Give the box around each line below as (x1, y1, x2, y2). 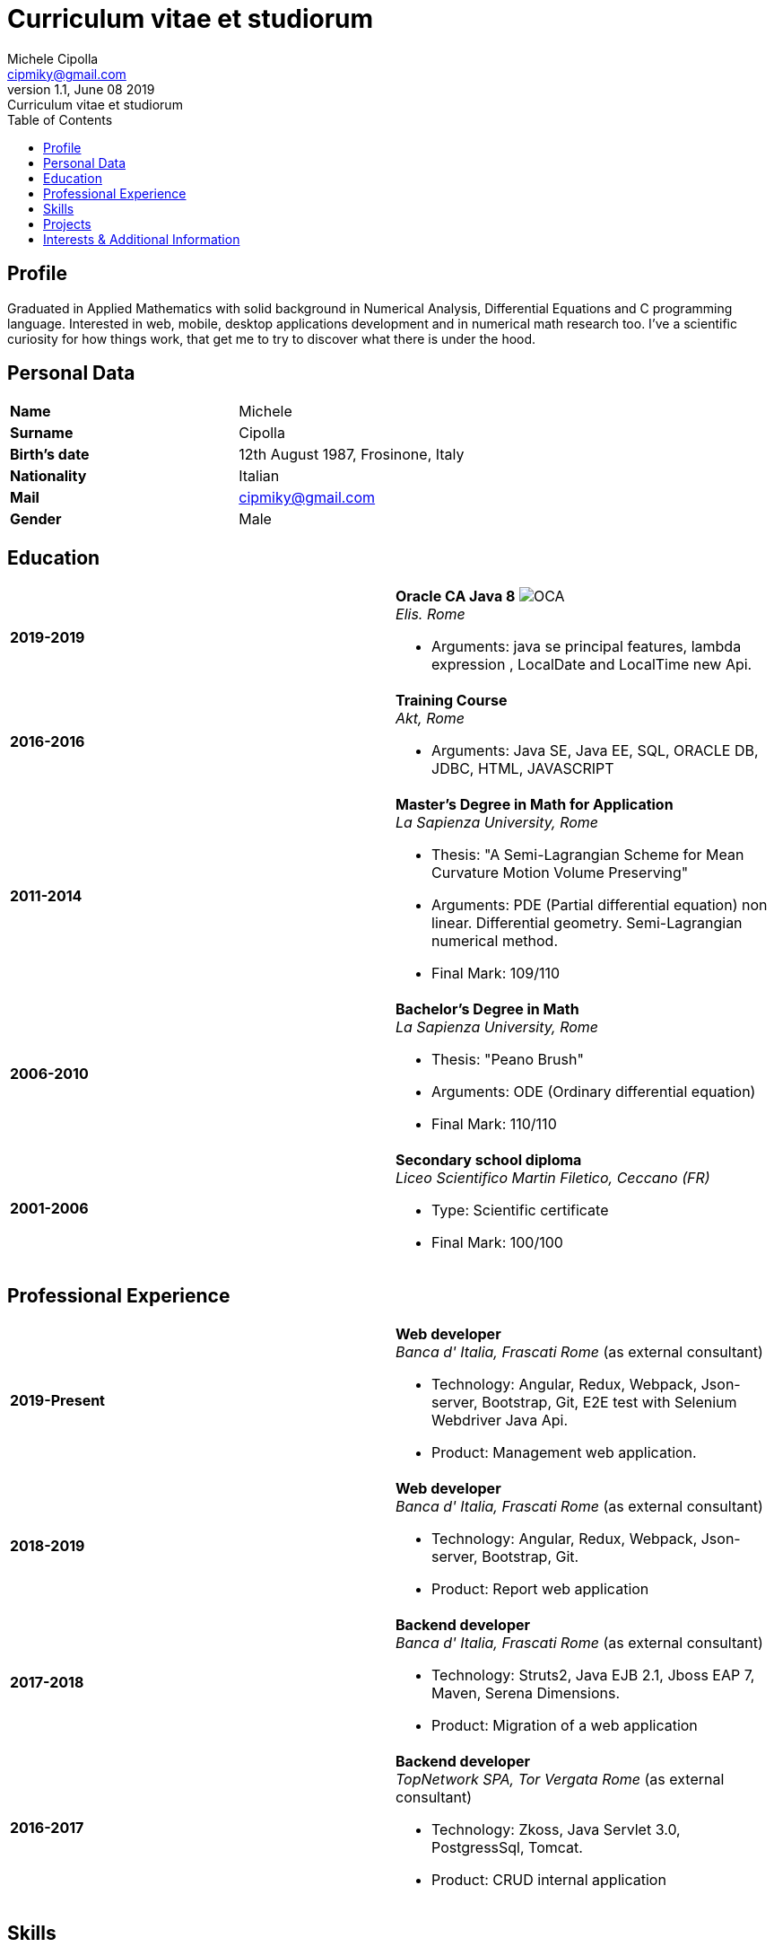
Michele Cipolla (7, 50, 99, 66)
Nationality (10, 467, 87, 486)
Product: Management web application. (431, 1443, 697, 1462)
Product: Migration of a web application (431, 1716, 698, 1735)
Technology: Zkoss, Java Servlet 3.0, (431, 1820, 681, 1839)
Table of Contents (7, 111, 113, 127)
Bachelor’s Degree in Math (396, 1000, 579, 1019)
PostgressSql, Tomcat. (431, 1838, 583, 1857)
